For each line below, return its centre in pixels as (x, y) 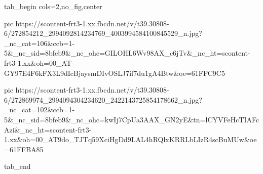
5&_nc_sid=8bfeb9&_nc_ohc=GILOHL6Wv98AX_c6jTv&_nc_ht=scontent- (127, 53)
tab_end (17, 166)
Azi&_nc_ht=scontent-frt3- (48, 129)
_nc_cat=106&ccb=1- (40, 43)
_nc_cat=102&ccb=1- (40, 110)
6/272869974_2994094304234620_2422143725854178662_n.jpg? (103, 99)
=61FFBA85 (24, 149)
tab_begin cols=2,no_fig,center (53, 6)
